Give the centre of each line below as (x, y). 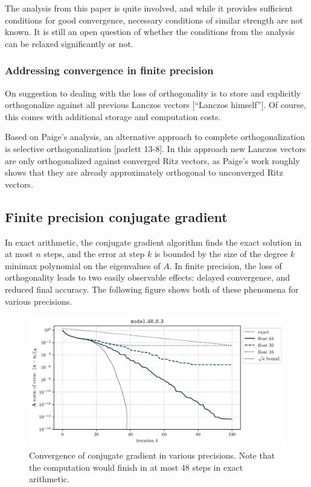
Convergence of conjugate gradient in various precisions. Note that (152, 455)
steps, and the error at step (94, 254)
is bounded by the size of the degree (221, 254)
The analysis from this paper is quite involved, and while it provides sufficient (149, 8)
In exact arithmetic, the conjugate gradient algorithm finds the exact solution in (153, 242)
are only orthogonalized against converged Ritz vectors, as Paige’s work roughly (152, 160)
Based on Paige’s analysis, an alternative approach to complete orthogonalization (155, 137)
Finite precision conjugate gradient (116, 216)
